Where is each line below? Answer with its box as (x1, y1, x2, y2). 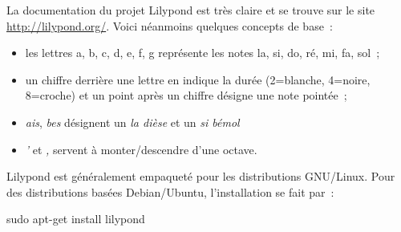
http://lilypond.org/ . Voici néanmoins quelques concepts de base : (6, 17, 333, 34)
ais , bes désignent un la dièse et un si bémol (25, 113, 240, 130)
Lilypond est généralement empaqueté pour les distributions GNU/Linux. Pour (6, 168, 395, 185)
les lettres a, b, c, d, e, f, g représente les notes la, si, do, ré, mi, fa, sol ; (25, 44, 380, 61)
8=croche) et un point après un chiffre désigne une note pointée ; (25, 87, 347, 104)
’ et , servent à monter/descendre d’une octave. (25, 140, 257, 157)
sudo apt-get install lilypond (6, 210, 145, 227)
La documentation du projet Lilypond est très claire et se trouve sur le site (6, 2, 375, 18)
